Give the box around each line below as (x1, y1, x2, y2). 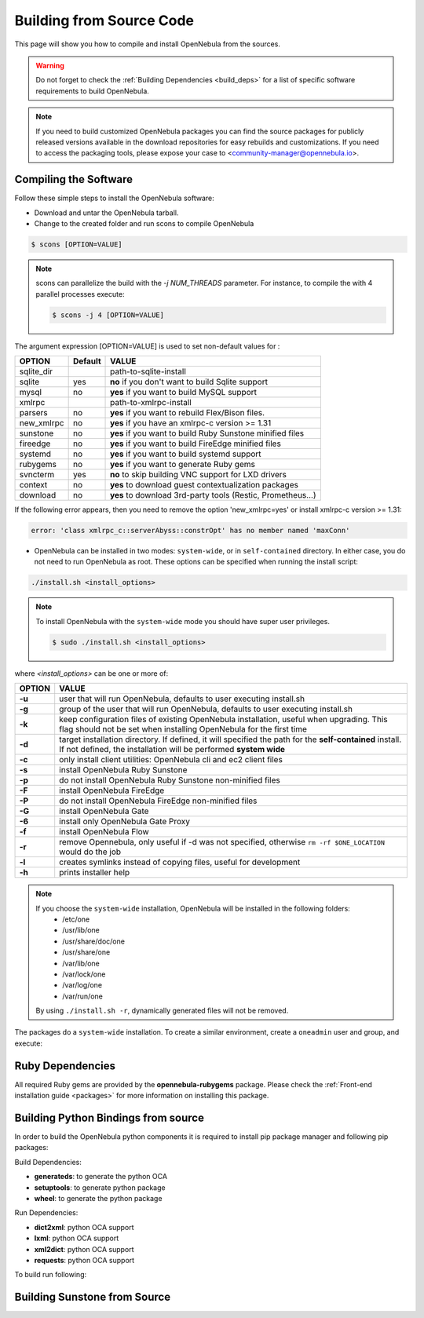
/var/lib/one (62, 958, 100, 968)
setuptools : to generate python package (34, 1182, 166, 1192)
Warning (35, 60, 64, 70)
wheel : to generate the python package (34, 1194, 163, 1203)
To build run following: (14, 1270, 87, 1280)
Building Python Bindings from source (14, 1111, 204, 1124)
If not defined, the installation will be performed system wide (59, 744, 286, 755)
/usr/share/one (62, 947, 111, 957)
